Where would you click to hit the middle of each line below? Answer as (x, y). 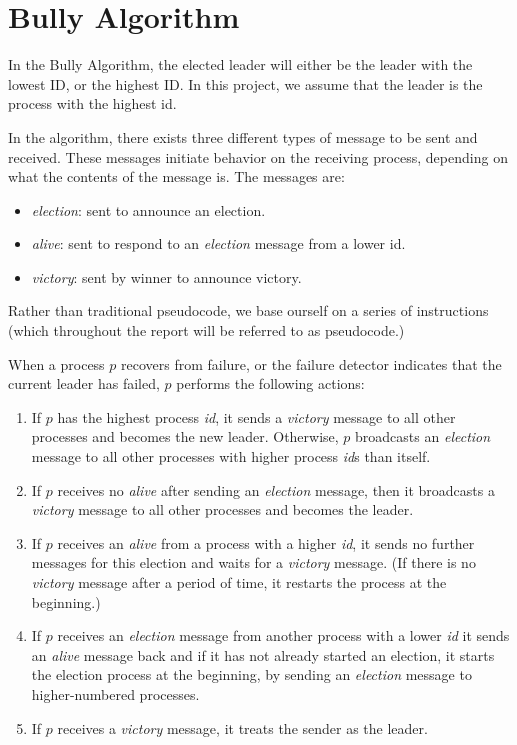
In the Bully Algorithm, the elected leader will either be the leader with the (240, 64)
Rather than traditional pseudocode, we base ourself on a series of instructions (248, 310)
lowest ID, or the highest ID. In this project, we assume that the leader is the (245, 83)
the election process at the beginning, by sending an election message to (251, 674)
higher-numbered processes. (115, 693)
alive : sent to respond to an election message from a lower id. (218, 243)
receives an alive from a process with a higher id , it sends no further (266, 542)
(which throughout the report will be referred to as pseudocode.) (206, 330)
